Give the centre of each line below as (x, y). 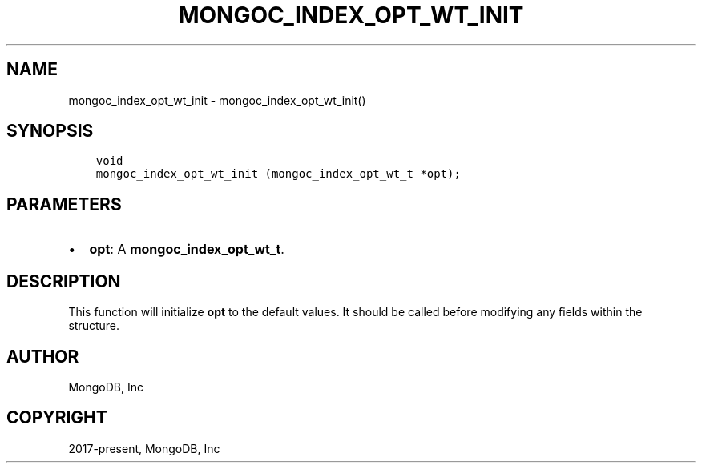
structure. (94, 326)
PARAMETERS (64, 204)
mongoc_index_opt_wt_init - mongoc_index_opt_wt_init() (217, 100)
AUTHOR (43, 356)
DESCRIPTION (64, 281)
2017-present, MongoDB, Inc (144, 448)
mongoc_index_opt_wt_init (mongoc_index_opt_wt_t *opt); (278, 174)
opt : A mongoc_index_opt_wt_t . (187, 249)
